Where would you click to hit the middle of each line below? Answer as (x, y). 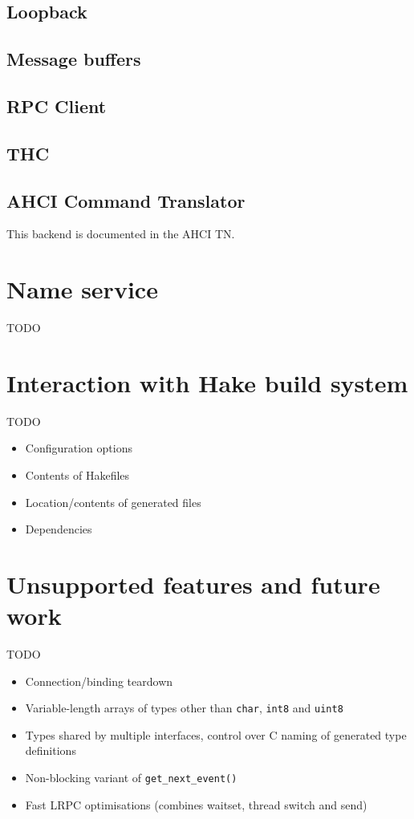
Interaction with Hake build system (207, 382)
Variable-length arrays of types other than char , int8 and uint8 (184, 708)
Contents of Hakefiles (77, 474)
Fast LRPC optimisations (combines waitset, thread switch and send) (196, 804)
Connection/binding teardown (99, 681)
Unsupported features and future (193, 584)
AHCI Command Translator (126, 200)
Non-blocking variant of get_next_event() (131, 778)
